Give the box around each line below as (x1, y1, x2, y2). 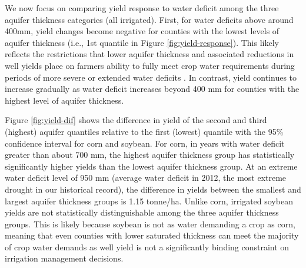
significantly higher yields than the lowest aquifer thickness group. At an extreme (5, 160, 298, 172)
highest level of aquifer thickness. (5, 94, 124, 106)
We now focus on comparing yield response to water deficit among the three (5, 2, 279, 14)
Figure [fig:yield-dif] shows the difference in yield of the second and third (5, 114, 267, 126)
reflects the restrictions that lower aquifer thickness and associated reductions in (5, 48, 294, 60)
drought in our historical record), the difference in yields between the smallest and (5, 183, 301, 195)
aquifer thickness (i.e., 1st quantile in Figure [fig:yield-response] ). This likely (5, 36, 279, 48)
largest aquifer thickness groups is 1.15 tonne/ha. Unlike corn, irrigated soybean (5, 194, 293, 207)
